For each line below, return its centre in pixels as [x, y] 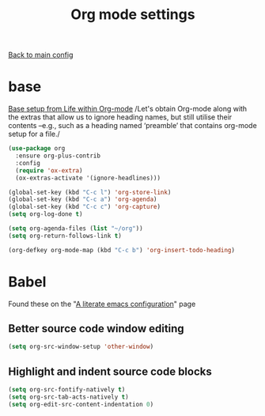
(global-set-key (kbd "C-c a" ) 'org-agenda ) [83, 199]
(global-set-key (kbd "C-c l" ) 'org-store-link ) [90, 192]
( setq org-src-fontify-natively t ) [67, 390]
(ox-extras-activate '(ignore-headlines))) [88, 178]
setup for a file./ [34, 134]
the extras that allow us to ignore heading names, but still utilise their [120, 117]
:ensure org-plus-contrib [58, 156]
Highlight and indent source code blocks [110, 371]
